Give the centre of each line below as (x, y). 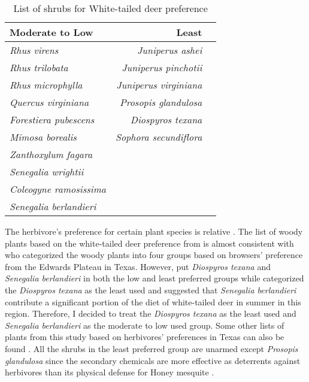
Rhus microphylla (46, 85)
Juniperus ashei (169, 50)
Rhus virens (34, 50)
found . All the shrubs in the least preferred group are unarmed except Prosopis (152, 348)
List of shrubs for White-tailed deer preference (110, 8)
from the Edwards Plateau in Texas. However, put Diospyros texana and (138, 266)
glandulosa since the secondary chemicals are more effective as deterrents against (153, 360)
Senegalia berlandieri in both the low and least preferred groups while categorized (154, 278)
